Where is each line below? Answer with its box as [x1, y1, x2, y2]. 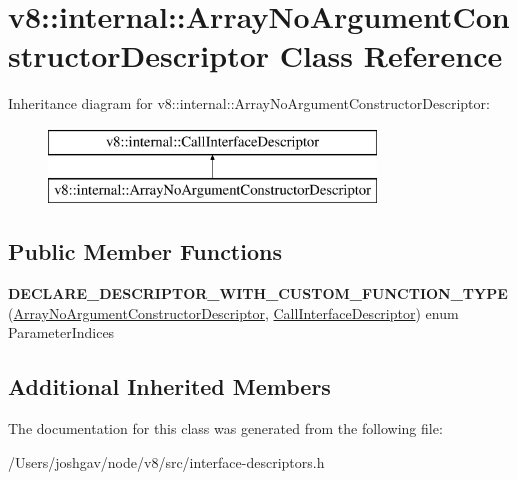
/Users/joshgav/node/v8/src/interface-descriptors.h [8, 451, 325, 472]
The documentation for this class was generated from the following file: [8, 418, 443, 439]
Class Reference [279, 35, 503, 76]
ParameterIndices [8, 322, 115, 343]
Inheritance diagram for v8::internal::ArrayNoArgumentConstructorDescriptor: [8, 93, 490, 114]
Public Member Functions [8, 236, 282, 267]
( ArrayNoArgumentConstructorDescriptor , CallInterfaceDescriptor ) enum [8, 302, 459, 323]
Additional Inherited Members [8, 371, 331, 402]
